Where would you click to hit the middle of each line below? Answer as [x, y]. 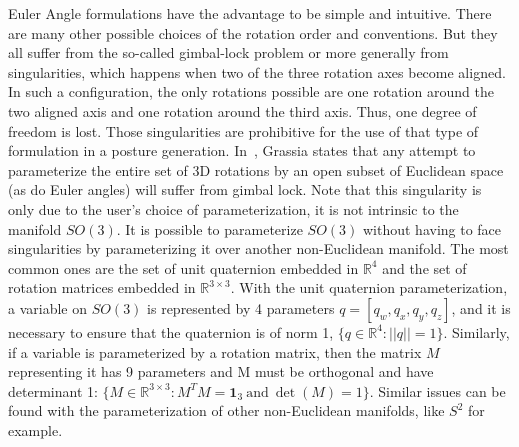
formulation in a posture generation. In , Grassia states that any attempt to [242, 150]
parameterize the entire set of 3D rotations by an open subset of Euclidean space [256, 169]
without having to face [432, 228]
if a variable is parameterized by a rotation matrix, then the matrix [215, 351]
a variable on [47, 307]
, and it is [481, 307]
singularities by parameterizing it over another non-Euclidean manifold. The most [258, 248]
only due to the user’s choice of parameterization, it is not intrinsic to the [233, 208]
